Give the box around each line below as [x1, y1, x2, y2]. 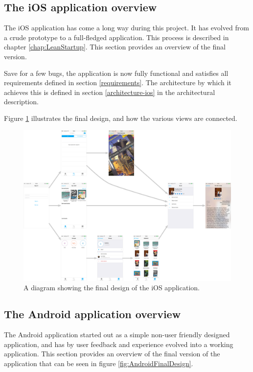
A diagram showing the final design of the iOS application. [23, 282, 200, 293]
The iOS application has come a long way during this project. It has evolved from [4, 23, 249, 33]
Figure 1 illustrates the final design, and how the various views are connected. [4, 113, 237, 123]
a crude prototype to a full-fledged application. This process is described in [4, 32, 229, 42]
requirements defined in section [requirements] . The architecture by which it [4, 77, 231, 88]
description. [4, 96, 39, 107]
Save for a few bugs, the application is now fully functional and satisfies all [4, 68, 229, 78]
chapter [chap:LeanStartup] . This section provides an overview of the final [4, 42, 226, 52]
